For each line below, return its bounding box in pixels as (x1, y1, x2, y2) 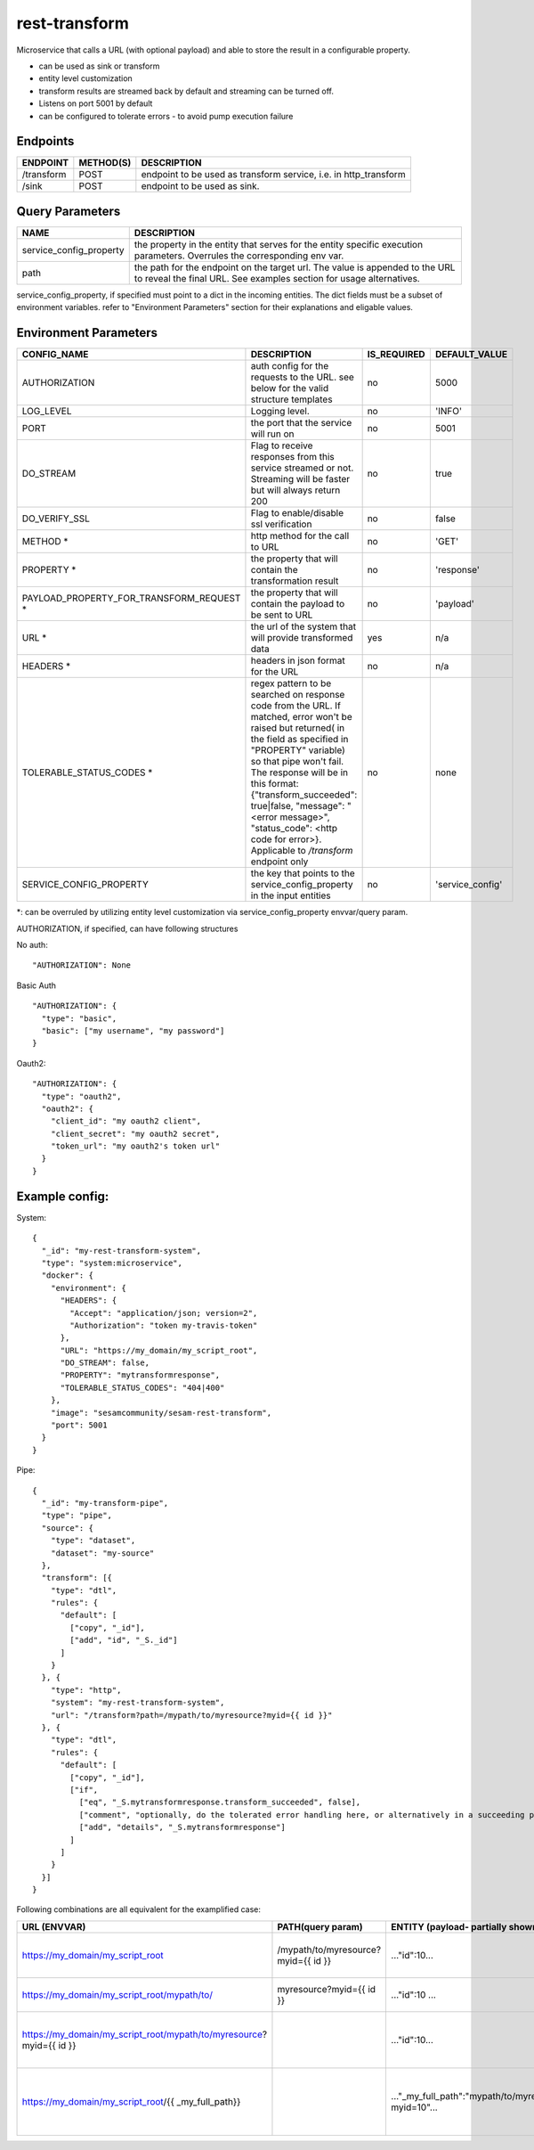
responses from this (250, 451, 335, 463)
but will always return (250, 484, 341, 496)
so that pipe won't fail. (250, 756, 344, 768)
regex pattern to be (250, 677, 332, 690)
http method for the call (250, 530, 350, 543)
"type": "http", (50, 1685, 122, 1695)
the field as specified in (250, 733, 349, 746)
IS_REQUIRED (367, 348, 426, 361)
